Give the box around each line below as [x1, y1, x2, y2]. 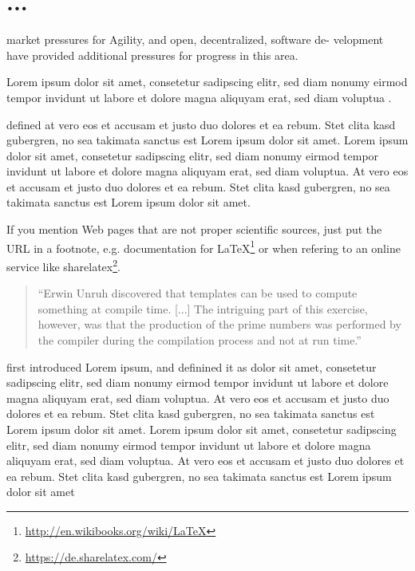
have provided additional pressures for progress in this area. [6, 46, 298, 63]
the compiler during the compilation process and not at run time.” [38, 331, 362, 348]
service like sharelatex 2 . [6, 255, 121, 274]
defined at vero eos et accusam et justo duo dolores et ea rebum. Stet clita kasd [6, 116, 396, 132]
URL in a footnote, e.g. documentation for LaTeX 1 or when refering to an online [6, 237, 401, 256]
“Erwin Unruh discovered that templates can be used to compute [38, 285, 358, 301]
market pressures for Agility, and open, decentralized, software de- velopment [6, 31, 384, 48]
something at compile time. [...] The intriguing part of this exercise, [38, 300, 368, 317]
